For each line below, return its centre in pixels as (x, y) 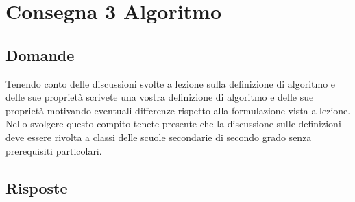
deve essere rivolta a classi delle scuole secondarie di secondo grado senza (159, 137)
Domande (40, 54)
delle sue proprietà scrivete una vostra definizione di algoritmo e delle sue (160, 97)
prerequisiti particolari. (54, 150)
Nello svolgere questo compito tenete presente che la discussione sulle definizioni (173, 124)
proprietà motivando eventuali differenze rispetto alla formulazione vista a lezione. (178, 110)
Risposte (37, 187)
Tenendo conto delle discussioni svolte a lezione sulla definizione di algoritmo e (171, 83)
